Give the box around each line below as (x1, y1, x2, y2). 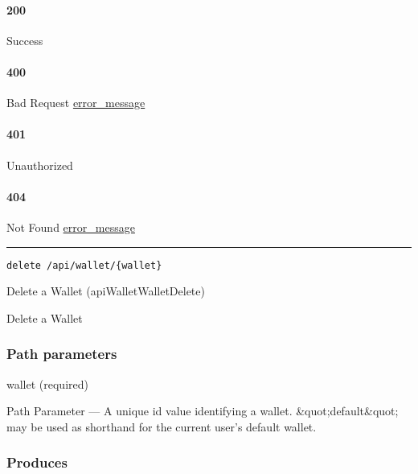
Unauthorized (6, 156, 73, 173)
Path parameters (6, 344, 117, 364)
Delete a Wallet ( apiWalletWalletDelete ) (6, 282, 205, 299)
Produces (6, 452, 68, 472)
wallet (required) (6, 375, 88, 392)
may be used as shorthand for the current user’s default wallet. (6, 418, 317, 435)
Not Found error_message (6, 218, 135, 235)
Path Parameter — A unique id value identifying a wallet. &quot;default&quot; (6, 402, 399, 419)
